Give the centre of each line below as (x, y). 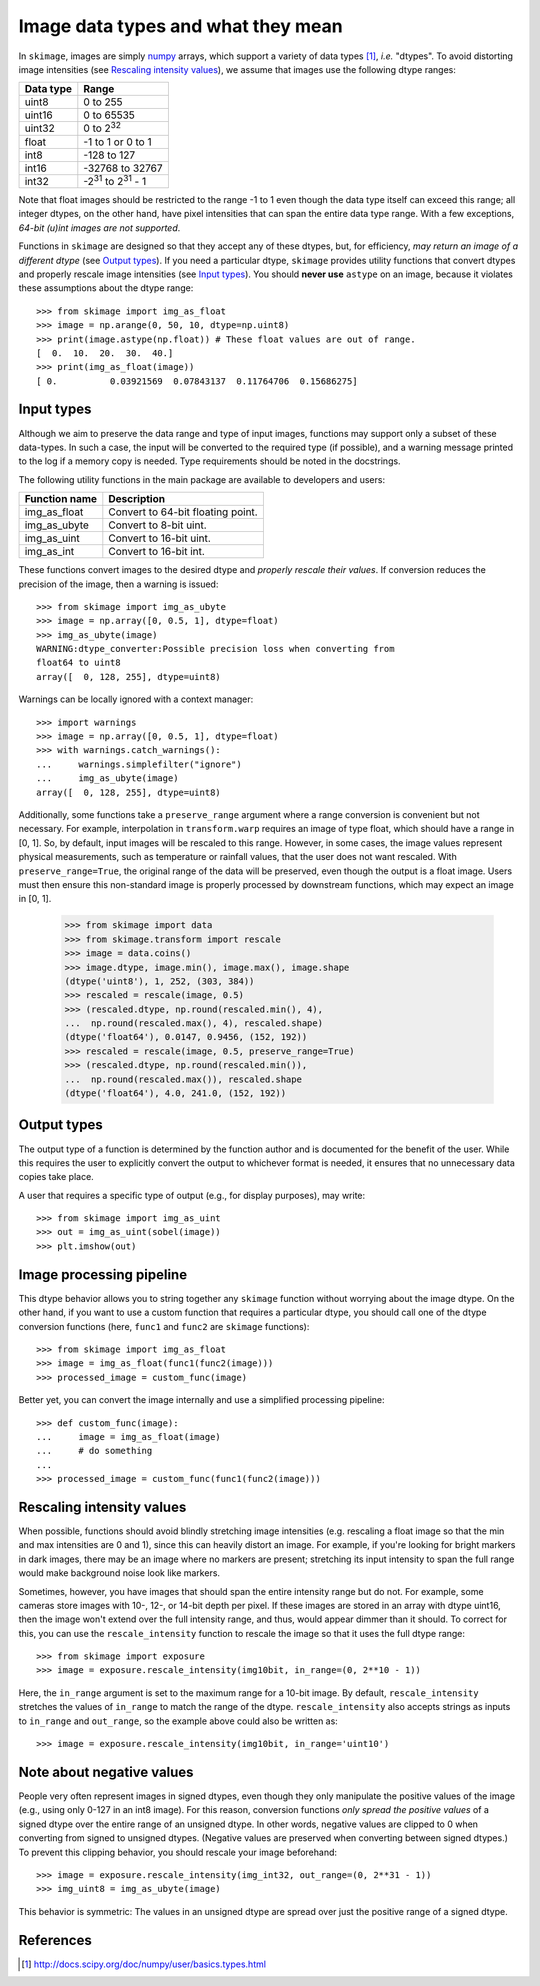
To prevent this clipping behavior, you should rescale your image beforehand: (178, 1852)
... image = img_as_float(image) (129, 1436)
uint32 (39, 128)
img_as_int (49, 552)
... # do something (94, 1451)
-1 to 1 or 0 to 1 (117, 142)
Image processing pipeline (103, 1274)
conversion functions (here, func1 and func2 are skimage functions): (164, 1326)
